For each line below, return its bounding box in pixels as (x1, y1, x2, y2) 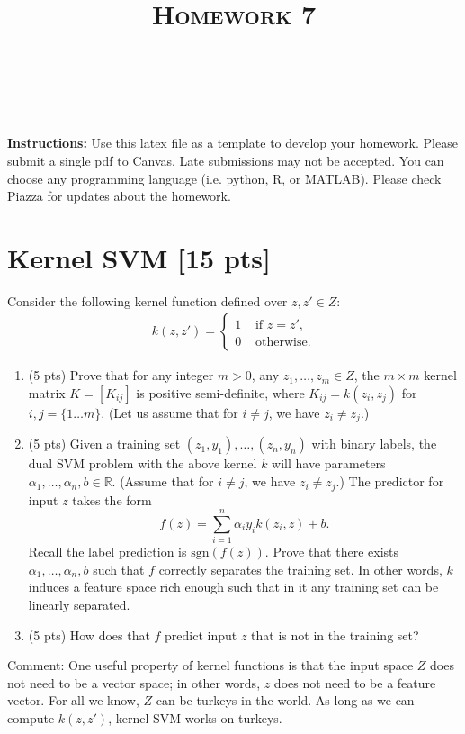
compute (7, 709, 55, 727)
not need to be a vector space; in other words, (7, 673, 261, 692)
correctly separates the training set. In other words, (158, 559, 443, 578)
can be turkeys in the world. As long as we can (156, 691, 415, 710)
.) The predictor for (335, 472, 444, 491)
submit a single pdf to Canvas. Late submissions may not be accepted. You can (7, 150, 444, 169)
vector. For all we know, (7, 691, 139, 710)
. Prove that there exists (264, 542, 399, 561)
